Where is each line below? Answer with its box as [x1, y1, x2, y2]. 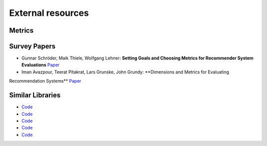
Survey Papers [9, 42, 56, 50]
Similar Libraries [9, 91, 61, 99]
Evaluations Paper [21, 62, 60, 68]
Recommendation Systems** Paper [9, 78, 82, 84]
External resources [9, 7, 89, 18]
